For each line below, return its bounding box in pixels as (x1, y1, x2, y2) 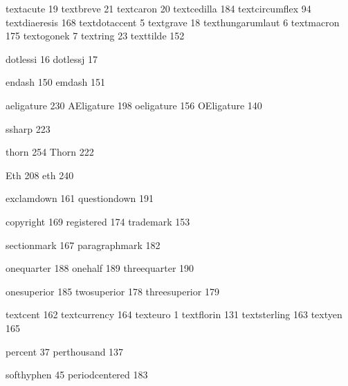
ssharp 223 (6, 121, 51, 136)
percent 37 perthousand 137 (6, 344, 124, 358)
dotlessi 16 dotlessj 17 (6, 51, 98, 66)
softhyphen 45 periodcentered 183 (6, 367, 148, 382)
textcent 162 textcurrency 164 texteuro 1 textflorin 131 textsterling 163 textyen (6, 307, 342, 322)
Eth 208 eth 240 (6, 167, 74, 182)
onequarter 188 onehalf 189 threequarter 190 (6, 261, 194, 275)
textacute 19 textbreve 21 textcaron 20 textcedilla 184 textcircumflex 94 (6, 1, 311, 15)
